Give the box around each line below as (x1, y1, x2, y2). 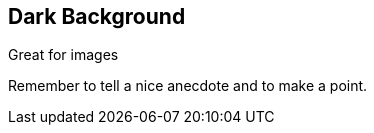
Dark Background (8, 4, 186, 29)
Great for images (8, 46, 119, 64)
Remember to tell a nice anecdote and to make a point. (8, 77, 368, 95)
